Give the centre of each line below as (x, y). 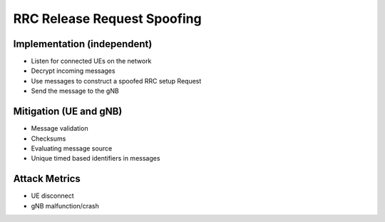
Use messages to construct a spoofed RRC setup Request (116, 81)
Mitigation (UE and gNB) (68, 112)
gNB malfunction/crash (65, 206)
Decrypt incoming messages (73, 71)
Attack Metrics (47, 179)
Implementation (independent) (83, 44)
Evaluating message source (72, 148)
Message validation (60, 128)
